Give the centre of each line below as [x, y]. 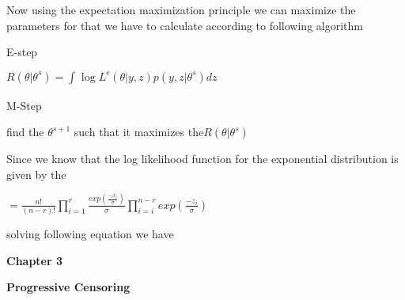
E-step [22, 52]
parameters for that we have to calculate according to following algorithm [185, 25]
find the [25, 132]
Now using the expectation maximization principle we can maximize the [181, 9]
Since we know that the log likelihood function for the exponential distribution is [202, 159]
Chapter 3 [35, 260]
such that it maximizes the [139, 132]
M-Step [24, 105]
